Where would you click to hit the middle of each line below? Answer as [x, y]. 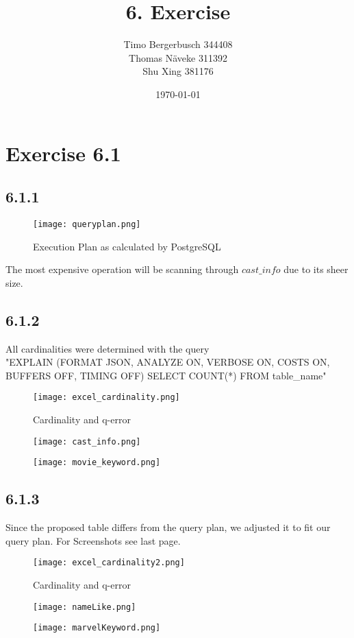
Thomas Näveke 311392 [178, 57]
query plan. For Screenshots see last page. [93, 540]
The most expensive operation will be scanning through [122, 269]
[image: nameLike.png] [85, 607]
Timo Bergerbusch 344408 [178, 44]
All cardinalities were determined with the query [108, 348]
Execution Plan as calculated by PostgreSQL [127, 246]
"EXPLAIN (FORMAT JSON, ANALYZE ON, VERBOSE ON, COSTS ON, [168, 362]
